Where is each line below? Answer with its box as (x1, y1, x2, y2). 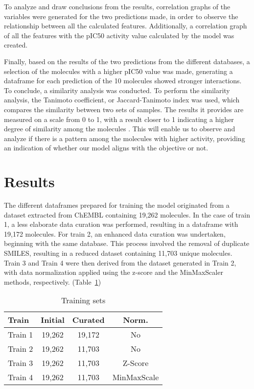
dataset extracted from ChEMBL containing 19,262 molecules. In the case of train (4, 209, 250, 219)
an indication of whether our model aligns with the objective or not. (4, 143, 208, 153)
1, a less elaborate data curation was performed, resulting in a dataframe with (4, 219, 238, 229)
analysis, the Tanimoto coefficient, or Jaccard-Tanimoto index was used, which (4, 95, 240, 105)
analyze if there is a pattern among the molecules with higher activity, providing (4, 133, 245, 143)
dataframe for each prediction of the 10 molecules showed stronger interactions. (4, 75, 242, 86)
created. (4, 40, 28, 50)
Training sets (61, 294, 106, 306)
